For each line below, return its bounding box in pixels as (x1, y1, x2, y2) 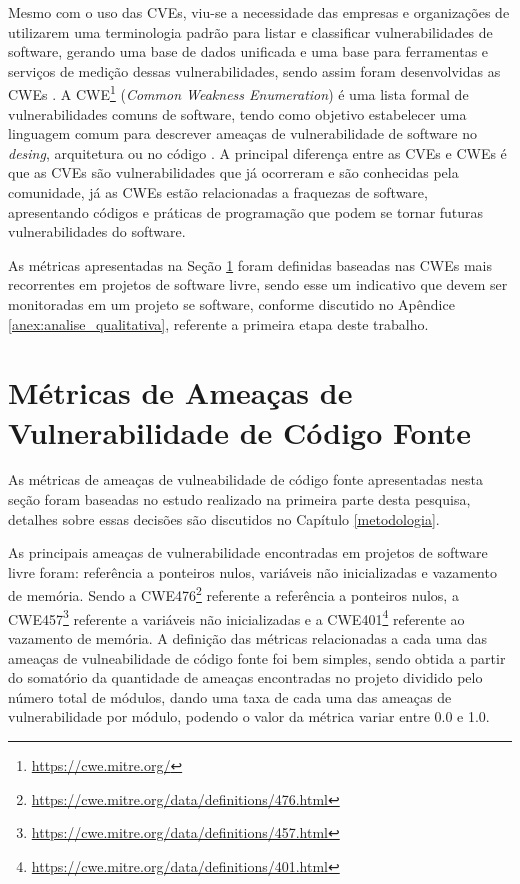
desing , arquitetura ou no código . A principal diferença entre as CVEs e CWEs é (8, 142, 507, 163)
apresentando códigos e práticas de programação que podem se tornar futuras (8, 201, 484, 222)
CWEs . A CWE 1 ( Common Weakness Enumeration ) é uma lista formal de (8, 81, 469, 105)
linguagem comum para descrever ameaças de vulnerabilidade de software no (8, 123, 477, 144)
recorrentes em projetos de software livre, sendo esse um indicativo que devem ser (8, 274, 508, 295)
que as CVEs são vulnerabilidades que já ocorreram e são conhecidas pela (8, 162, 459, 183)
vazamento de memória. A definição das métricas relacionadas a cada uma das (8, 627, 488, 648)
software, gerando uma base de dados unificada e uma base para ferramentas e (8, 41, 489, 62)
